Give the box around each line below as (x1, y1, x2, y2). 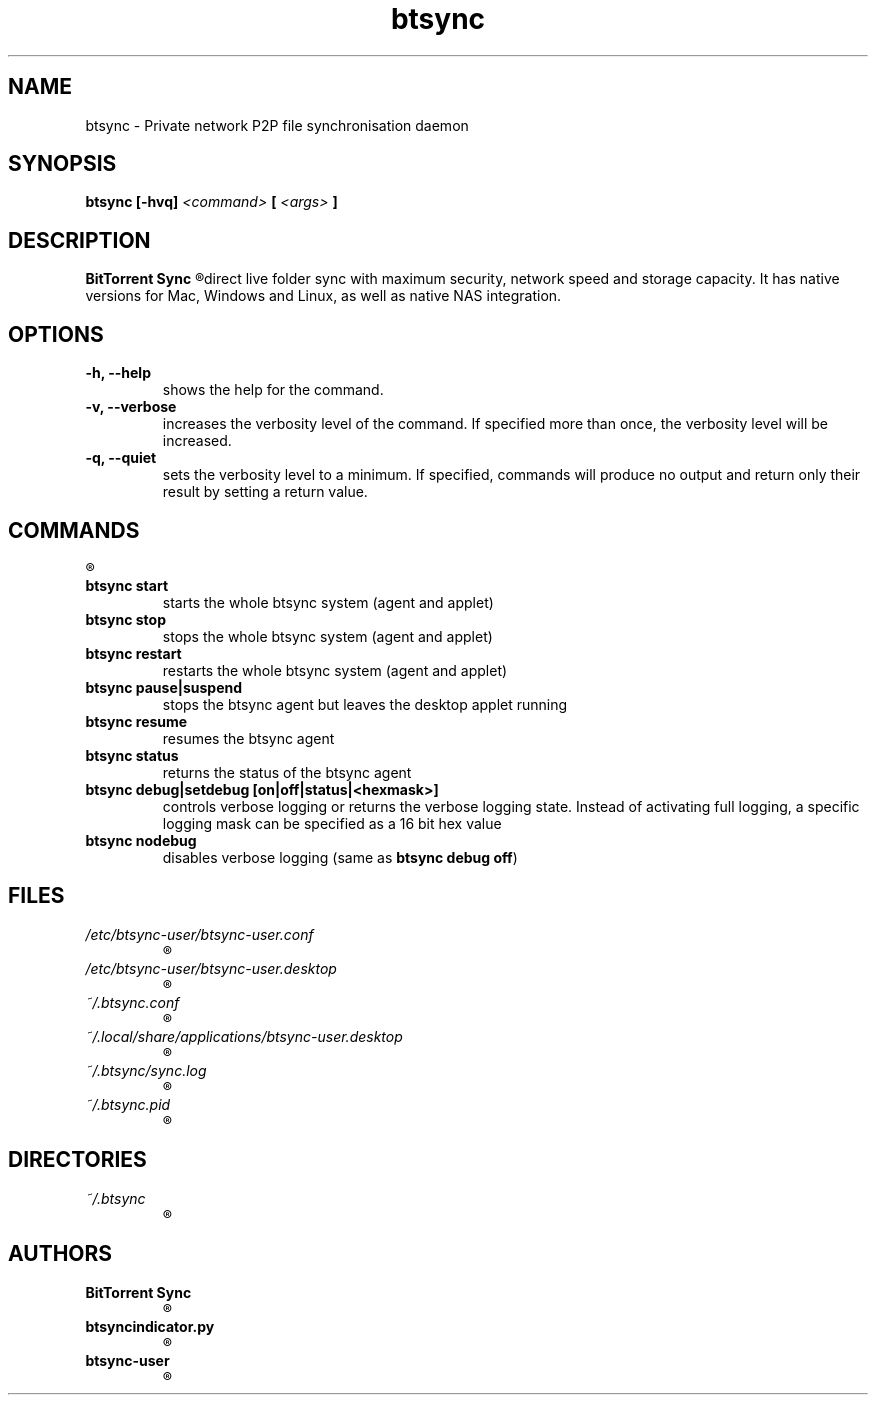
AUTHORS (8, 1241, 113, 1267)
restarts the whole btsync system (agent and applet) (162, 661, 508, 679)
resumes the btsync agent (162, 729, 335, 747)
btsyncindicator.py (85, 1317, 215, 1335)
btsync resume (85, 712, 188, 730)
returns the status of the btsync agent (162, 763, 412, 781)
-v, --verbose (85, 398, 177, 416)
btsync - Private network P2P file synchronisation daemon (85, 116, 469, 134)
